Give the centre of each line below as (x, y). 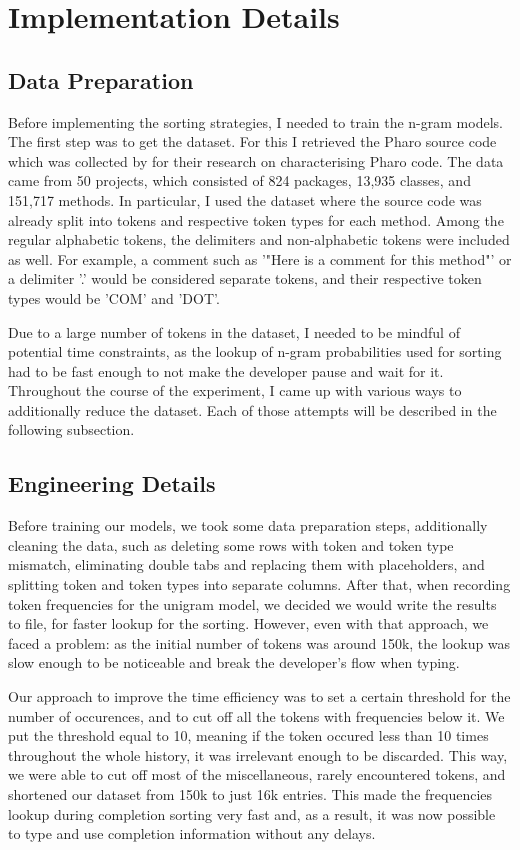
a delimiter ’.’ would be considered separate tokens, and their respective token (245, 278)
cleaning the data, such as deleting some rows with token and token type (231, 544)
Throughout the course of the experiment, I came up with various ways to (235, 390)
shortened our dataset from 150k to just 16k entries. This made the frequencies (250, 794)
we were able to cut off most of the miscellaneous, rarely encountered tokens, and (257, 774)
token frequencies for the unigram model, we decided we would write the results (252, 603)
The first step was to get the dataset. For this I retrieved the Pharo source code (252, 141)
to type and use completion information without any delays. (192, 833)
